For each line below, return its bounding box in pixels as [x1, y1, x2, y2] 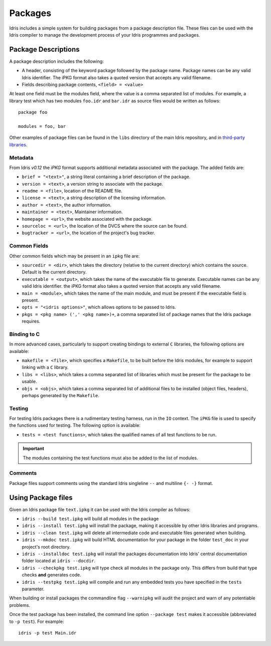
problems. [9, 602, 30, 608]
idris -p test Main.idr [18, 630, 77, 635]
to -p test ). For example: [9, 618, 64, 624]
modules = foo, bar [18, 123, 66, 129]
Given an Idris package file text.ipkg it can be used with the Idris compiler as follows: [9, 507, 191, 513]
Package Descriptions [9, 45, 80, 54]
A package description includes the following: [9, 58, 104, 64]
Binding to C [9, 331, 40, 338]
